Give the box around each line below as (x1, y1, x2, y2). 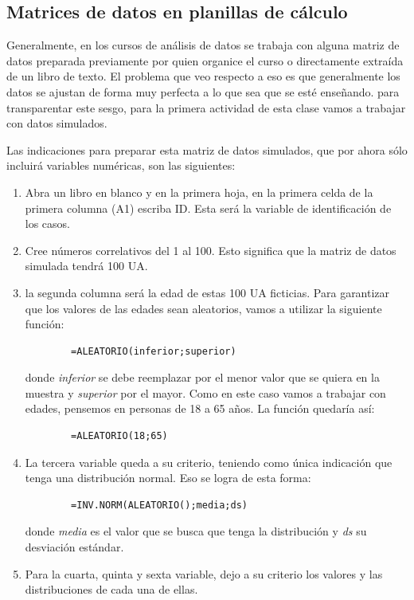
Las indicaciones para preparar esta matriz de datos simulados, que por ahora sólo (6, 141, 408, 158)
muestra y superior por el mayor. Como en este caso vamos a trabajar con (25, 384, 386, 401)
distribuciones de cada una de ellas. (25, 581, 198, 598)
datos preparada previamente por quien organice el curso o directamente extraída (6, 52, 404, 69)
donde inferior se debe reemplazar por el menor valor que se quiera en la (25, 369, 380, 386)
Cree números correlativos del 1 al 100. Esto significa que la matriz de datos (25, 241, 396, 258)
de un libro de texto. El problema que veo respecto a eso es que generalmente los (6, 68, 400, 84)
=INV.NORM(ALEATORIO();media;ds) (71, 499, 248, 511)
